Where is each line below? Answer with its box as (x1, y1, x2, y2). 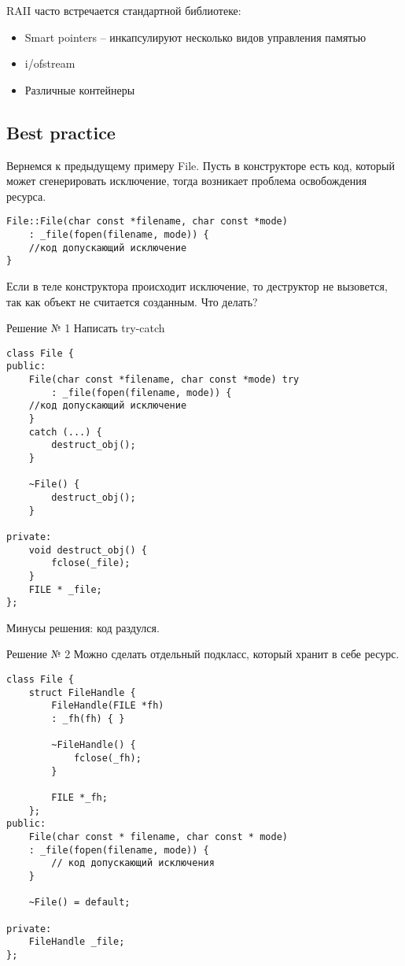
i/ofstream (24, 55, 75, 72)
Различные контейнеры (24, 81, 135, 98)
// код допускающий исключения (51, 857, 215, 869)
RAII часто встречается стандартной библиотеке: (6, 2, 241, 18)
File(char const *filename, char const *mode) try (28, 374, 300, 386)
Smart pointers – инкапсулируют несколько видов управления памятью (24, 28, 366, 45)
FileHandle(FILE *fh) (51, 700, 164, 712)
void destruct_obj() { (28, 544, 147, 556)
